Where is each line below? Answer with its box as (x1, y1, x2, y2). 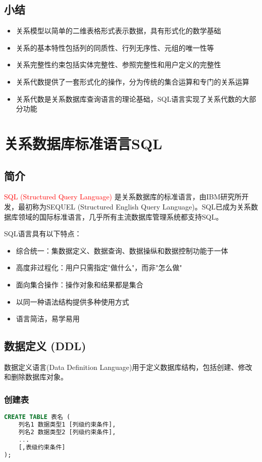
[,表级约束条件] (18, 443, 66, 451)
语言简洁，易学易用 (16, 313, 80, 324)
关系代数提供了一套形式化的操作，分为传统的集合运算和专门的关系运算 (16, 76, 249, 87)
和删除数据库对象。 (4, 371, 68, 382)
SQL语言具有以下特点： (4, 228, 82, 239)
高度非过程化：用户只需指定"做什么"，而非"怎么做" (16, 262, 182, 273)
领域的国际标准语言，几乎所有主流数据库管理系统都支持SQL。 (18, 211, 223, 222)
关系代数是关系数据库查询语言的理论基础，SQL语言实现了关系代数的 (16, 93, 242, 104)
